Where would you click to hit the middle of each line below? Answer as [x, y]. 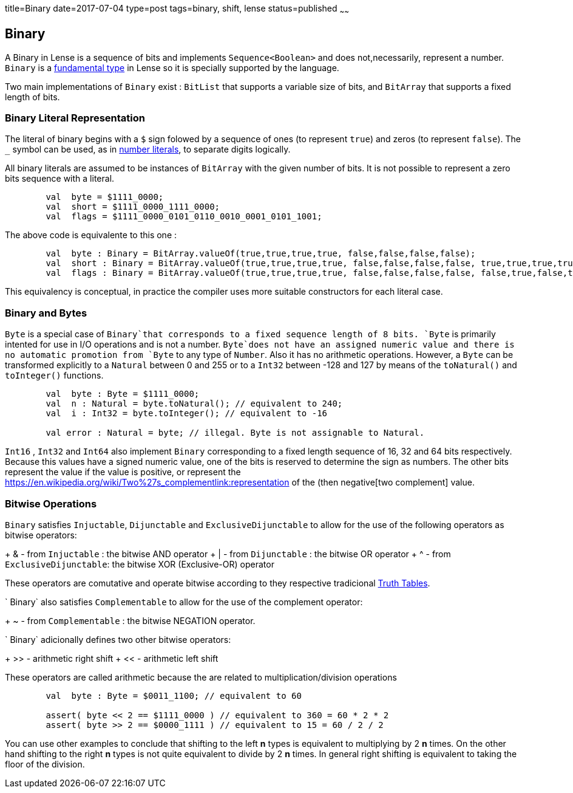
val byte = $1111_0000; [105, 197]
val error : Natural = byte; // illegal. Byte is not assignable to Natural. [235, 433]
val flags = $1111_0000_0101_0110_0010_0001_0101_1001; [184, 217]
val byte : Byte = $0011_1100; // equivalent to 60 [174, 695]
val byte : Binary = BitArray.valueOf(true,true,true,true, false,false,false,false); [261, 254]
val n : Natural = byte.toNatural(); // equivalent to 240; [194, 404]
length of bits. [32, 97]
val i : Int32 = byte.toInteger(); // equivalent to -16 [187, 414]
